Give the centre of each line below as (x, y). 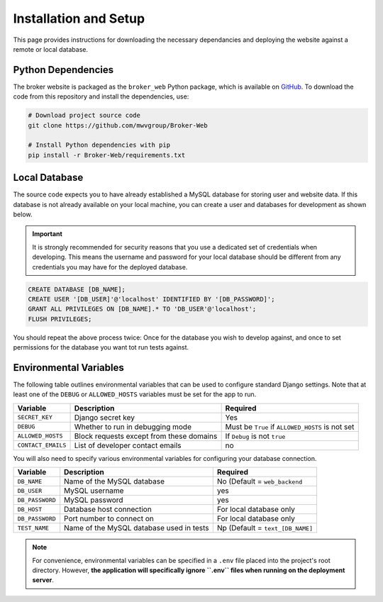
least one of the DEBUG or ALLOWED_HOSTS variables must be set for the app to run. (135, 394)
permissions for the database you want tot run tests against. (101, 347)
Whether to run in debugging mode (133, 427)
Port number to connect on (109, 519)
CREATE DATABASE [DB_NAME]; (77, 289)
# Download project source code (84, 116)
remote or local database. (51, 49)
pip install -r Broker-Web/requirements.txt (107, 155)
